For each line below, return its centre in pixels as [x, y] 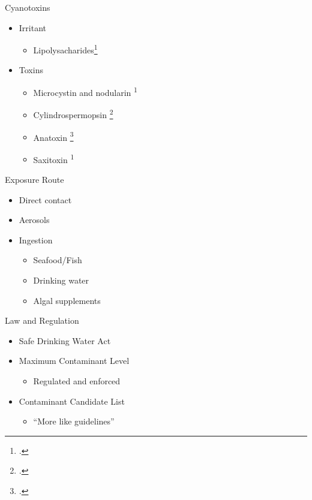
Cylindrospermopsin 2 [73, 114]
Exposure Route [34, 180]
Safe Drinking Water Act [65, 340]
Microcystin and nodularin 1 [85, 91]
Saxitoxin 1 [54, 158]
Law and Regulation [42, 320]
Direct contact [45, 199]
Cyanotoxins [28, 7]
